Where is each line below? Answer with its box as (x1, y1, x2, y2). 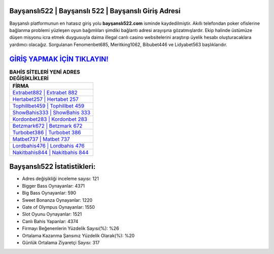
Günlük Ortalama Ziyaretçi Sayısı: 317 (22, 240, 100, 245)
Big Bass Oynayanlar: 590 (22, 190, 76, 196)
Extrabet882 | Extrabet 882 (12, 89, 78, 96)
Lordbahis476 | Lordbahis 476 (12, 142, 85, 149)
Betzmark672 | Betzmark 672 (12, 122, 83, 129)
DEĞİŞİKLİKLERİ (9, 75, 49, 82)
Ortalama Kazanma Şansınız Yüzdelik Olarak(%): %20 (22, 232, 135, 238)
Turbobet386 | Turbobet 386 (12, 129, 81, 136)
